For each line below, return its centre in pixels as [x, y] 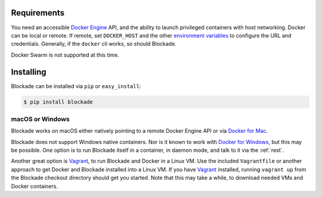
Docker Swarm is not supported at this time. [65, 55]
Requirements [38, 13]
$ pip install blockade [58, 102]
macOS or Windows [40, 119]
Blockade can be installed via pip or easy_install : [76, 86]
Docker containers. [34, 186]
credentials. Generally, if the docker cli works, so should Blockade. [94, 44]
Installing [29, 72]
